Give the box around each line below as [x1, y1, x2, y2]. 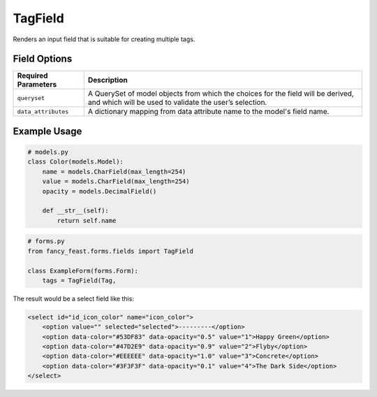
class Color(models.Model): [27, 158, 124, 166]
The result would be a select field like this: [13, 294, 134, 303]
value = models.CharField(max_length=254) [42, 178, 190, 185]
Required [17, 71, 48, 80]
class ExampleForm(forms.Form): [27, 266, 139, 275]
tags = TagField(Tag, [42, 276, 117, 284]
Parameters [17, 80, 57, 89]
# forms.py [27, 238, 65, 245]
